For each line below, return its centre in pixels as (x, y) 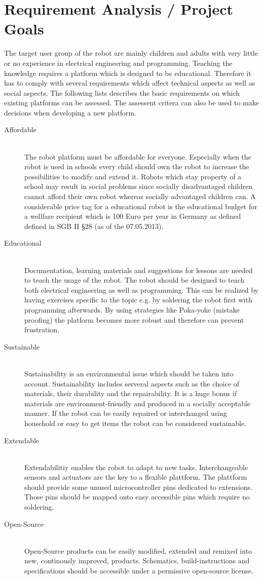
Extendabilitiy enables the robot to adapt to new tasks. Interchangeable (136, 467)
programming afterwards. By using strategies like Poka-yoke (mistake (132, 309)
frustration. (42, 330)
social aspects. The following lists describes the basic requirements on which (122, 92)
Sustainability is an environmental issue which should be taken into (129, 373)
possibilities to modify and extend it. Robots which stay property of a (133, 176)
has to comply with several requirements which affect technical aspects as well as (130, 83)
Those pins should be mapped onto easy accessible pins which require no (137, 497)
